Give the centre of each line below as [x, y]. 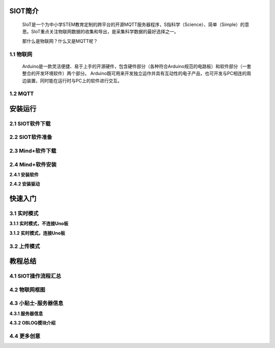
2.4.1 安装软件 [24, 174]
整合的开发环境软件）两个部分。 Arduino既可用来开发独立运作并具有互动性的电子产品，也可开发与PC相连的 [134, 74]
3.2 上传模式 [25, 246]
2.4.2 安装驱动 [25, 184]
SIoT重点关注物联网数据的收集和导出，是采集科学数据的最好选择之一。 [105, 32]
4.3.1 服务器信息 [26, 313]
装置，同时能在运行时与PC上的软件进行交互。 [74, 80]
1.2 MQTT [22, 94]
